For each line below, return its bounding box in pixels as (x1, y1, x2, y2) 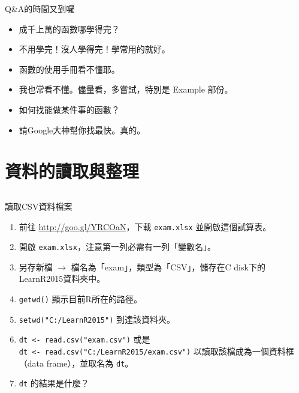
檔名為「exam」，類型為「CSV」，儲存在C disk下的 (71, 260, 265, 273)
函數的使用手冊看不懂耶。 (19, 62, 120, 75)
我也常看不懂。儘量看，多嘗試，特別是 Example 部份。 (19, 83, 233, 96)
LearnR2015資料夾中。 (19, 272, 105, 285)
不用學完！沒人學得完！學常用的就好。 (19, 43, 170, 55)
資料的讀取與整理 (5, 159, 140, 183)
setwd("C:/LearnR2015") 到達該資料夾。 (19, 312, 175, 325)
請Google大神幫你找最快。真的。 (19, 123, 146, 136)
